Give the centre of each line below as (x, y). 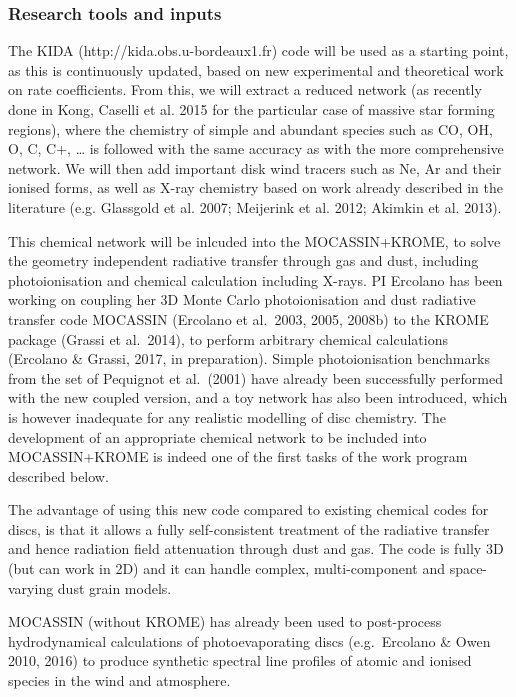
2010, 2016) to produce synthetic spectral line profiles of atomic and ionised (240, 660)
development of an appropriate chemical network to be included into (217, 436)
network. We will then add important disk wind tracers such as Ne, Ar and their (255, 167)
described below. (58, 475)
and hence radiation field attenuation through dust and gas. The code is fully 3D (256, 548)
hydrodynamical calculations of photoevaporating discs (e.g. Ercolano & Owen (249, 640)
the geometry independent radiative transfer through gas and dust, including (243, 260)
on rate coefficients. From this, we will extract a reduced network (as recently (245, 89)
